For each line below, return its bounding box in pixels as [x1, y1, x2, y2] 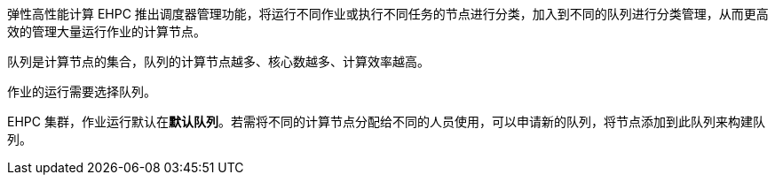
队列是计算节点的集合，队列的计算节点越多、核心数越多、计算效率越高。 [7, 54, 430, 69]
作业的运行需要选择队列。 [7, 84, 156, 99]
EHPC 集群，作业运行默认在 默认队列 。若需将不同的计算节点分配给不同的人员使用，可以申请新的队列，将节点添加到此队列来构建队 [7, 114, 765, 129]
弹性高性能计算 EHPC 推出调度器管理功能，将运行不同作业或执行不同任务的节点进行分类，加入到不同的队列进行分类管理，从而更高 [7, 6, 769, 21]
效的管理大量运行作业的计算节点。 [7, 24, 206, 39]
